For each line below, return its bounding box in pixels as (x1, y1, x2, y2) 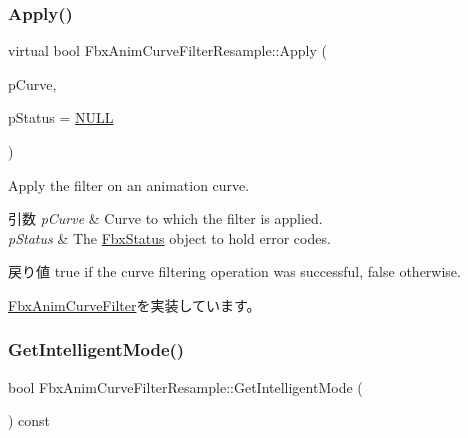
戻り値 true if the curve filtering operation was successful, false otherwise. (8, 261, 461, 282)
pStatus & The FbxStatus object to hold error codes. (8, 227, 331, 248)
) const (8, 410, 51, 431)
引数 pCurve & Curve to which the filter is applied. (8, 208, 323, 229)
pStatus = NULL (8, 107, 114, 128)
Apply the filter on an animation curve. (8, 174, 250, 195)
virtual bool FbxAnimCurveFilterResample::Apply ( (8, 40, 327, 61)
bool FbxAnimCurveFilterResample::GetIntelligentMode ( (8, 376, 363, 397)
